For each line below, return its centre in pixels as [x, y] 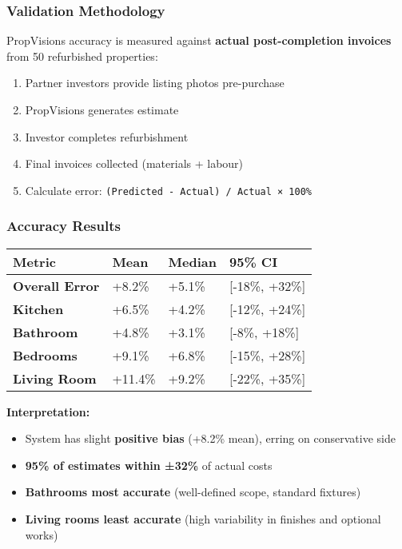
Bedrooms [45, 355]
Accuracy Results [64, 226]
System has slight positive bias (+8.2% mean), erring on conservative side [210, 438]
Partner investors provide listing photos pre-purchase [155, 83]
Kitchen [38, 308]
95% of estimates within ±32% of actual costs [149, 465]
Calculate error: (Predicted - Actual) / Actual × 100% [168, 190]
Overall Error [56, 285]
